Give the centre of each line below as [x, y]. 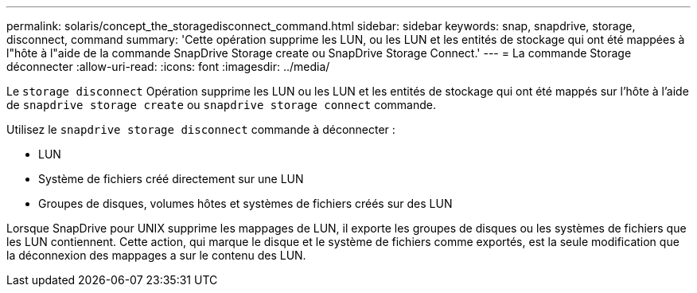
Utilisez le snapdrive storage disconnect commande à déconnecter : [201, 129]
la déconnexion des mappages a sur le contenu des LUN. [156, 255]
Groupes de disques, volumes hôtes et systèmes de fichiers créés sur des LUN [245, 203]
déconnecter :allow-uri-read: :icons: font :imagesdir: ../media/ [168, 66]
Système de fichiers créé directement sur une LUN [171, 179]
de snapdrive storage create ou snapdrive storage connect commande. [222, 105]
